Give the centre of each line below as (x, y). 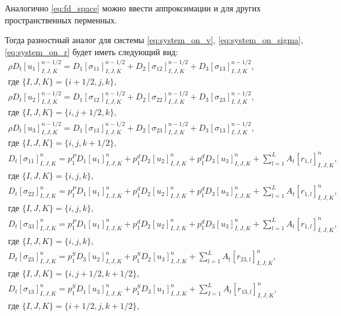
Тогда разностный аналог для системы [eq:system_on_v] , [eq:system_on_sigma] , (154, 40)
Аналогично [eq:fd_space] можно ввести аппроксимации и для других (133, 8)
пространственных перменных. (61, 19)
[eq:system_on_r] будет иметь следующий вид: (91, 51)
